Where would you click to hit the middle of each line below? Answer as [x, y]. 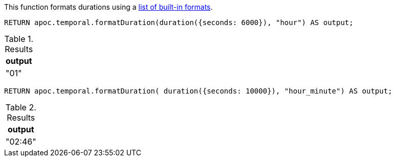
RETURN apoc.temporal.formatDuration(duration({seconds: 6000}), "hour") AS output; [179, 22]
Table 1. [19, 39]
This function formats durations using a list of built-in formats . [108, 7]
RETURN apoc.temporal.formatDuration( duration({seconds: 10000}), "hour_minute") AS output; [198, 91]
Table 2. [21, 107]
